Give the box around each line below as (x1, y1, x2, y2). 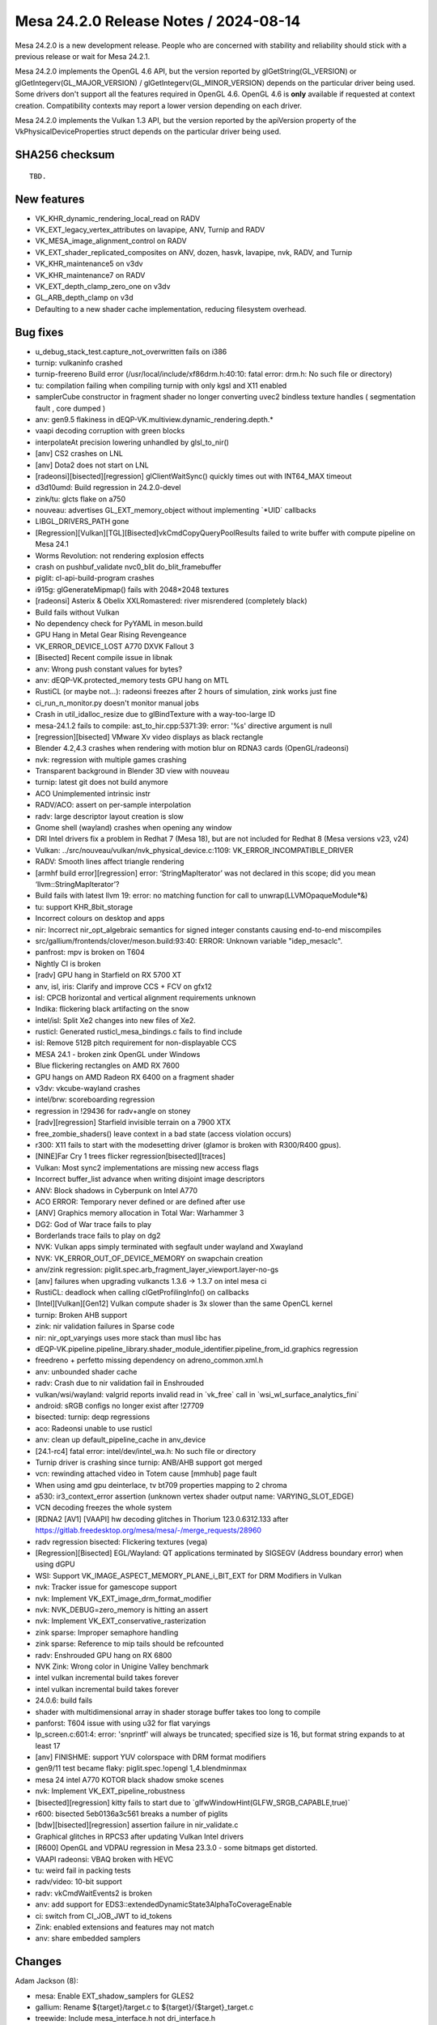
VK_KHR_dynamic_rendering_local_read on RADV (35, 213, 201, 223)
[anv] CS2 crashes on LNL (35, 449, 123, 458)
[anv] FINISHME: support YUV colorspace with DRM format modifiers (35, 1752, 266, 1762)
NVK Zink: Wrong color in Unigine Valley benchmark (35, 1661, 210, 1671)
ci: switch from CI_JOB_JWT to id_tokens (35, 1911, 172, 1921)
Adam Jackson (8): (15, 1976, 78, 1986)
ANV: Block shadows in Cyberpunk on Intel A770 (35, 1185, 198, 1195)
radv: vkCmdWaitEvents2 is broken (35, 1888, 153, 1898)
